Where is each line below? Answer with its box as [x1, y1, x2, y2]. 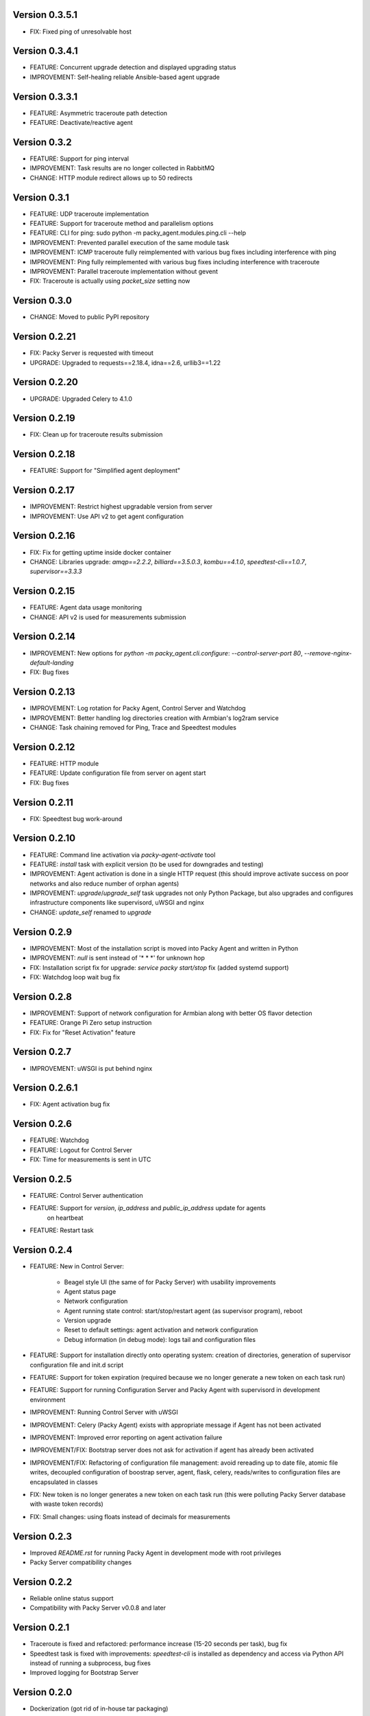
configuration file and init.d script [29, 1360, 124, 1369]
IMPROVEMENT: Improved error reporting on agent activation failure [29, 1433, 223, 1441]
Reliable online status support [29, 1594, 114, 1602]
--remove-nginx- [304, 649, 352, 657]
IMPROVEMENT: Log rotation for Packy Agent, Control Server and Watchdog [29, 704, 246, 712]
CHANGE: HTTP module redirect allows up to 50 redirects [29, 174, 193, 182]
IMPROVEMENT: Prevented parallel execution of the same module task [29, 238, 230, 246]
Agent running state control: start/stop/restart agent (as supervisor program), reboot [64, 1306, 303, 1314]
